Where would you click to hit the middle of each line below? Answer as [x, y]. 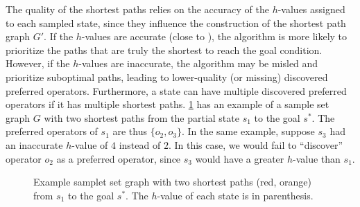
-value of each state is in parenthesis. [235, 195]
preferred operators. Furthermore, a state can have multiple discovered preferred [176, 90]
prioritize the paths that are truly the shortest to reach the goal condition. [164, 49]
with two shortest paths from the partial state [142, 117]
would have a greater [240, 158]
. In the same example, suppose [248, 131]
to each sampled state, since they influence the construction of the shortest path [176, 22]
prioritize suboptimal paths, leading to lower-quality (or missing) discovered [167, 76]
